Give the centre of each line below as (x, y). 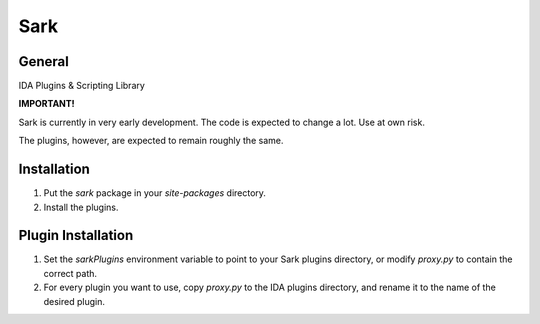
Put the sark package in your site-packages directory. (155, 193)
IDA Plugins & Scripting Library (81, 86)
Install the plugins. (81, 207)
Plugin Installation (76, 235)
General (44, 61)
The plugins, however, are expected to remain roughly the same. (151, 141)
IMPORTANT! (46, 104)
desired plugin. (74, 301)
